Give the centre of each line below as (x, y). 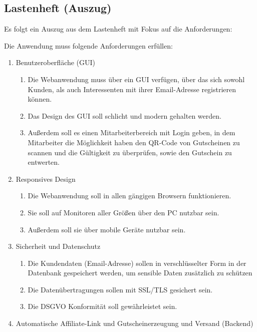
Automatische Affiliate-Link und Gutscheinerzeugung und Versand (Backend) (135, 323)
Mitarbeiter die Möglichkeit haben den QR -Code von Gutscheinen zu (134, 142)
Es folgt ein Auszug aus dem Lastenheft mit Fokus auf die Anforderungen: (118, 29)
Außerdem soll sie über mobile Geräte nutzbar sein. (107, 229)
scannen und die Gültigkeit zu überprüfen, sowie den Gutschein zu (130, 152)
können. (40, 99)
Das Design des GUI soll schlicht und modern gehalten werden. (124, 115)
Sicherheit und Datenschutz (58, 246)
